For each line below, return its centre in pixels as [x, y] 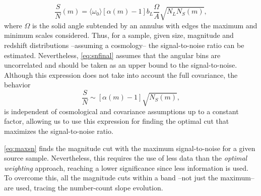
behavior [17, 85]
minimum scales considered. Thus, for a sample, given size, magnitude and [119, 35]
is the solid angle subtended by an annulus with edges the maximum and [145, 25]
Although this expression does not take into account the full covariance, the [121, 75]
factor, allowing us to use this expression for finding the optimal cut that [117, 121]
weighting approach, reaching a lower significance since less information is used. [126, 167]
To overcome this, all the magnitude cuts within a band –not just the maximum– [129, 178]
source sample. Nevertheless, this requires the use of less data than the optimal [126, 158]
